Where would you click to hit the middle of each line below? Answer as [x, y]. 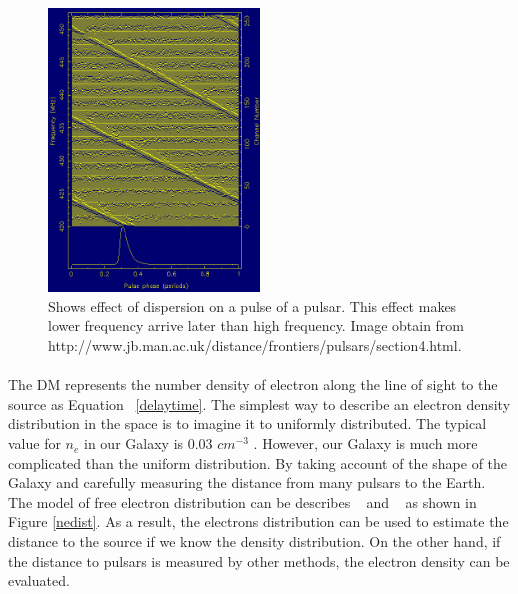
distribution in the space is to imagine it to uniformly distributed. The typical [247, 423]
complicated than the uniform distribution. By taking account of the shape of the [258, 462]
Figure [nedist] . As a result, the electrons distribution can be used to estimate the [258, 521]
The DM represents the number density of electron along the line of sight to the [253, 384]
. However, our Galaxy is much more [365, 443]
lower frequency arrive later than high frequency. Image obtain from [256, 325]
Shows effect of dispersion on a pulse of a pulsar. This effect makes [252, 305]
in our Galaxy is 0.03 [148, 443]
